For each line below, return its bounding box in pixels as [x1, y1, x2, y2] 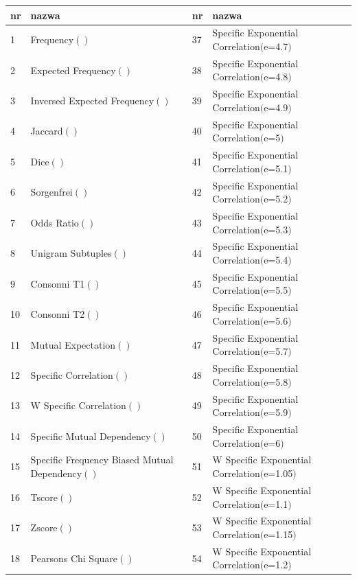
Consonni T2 [30, 307, 85, 321]
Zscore [30, 520, 58, 535]
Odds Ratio [30, 215, 79, 229]
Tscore [30, 489, 58, 504]
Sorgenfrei [30, 185, 73, 199]
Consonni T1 [30, 276, 85, 290]
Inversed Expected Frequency [30, 93, 154, 108]
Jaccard [30, 124, 63, 138]
